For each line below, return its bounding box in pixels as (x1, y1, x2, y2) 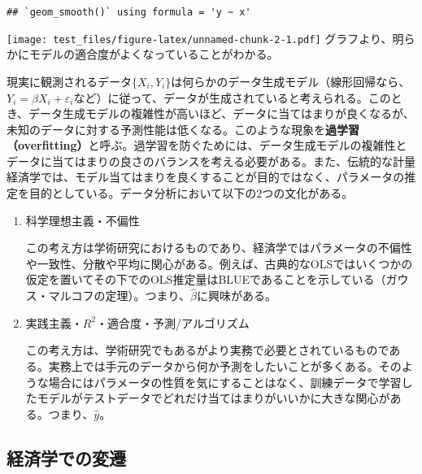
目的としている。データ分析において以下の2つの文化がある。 (28, 185, 354, 202)
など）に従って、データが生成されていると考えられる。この (73, 89, 391, 106)
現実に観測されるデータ (7, 72, 132, 89)
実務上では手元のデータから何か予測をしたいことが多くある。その (48, 358, 402, 375)
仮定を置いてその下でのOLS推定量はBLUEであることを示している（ (25, 271, 386, 288)
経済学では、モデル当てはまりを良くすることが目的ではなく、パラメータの (7, 168, 405, 185)
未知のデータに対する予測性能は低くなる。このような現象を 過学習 (7, 120, 359, 137)
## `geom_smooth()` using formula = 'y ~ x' (7, 7, 251, 18)
